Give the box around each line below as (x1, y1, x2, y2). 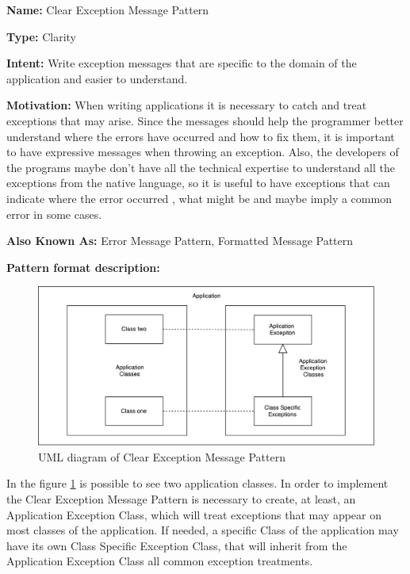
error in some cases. (6, 205, 102, 222)
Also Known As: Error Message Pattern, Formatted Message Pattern (6, 232, 354, 249)
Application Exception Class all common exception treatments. (6, 553, 313, 569)
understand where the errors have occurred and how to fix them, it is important (6, 128, 395, 144)
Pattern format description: (6, 258, 160, 275)
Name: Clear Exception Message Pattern (6, 2, 209, 17)
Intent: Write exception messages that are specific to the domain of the (6, 55, 357, 71)
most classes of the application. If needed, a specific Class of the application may (6, 522, 399, 538)
